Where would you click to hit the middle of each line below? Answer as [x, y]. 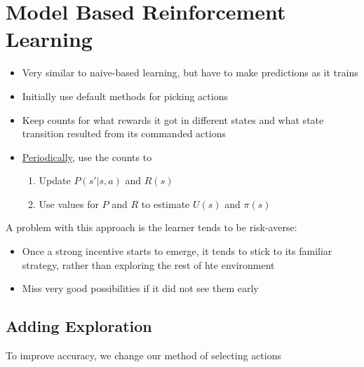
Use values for [69, 203]
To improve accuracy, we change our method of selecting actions [144, 355]
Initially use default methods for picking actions [125, 96]
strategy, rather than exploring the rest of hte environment [148, 264]
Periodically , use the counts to [87, 157]
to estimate [166, 203]
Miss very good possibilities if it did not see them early [140, 288]
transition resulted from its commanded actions [124, 133]
